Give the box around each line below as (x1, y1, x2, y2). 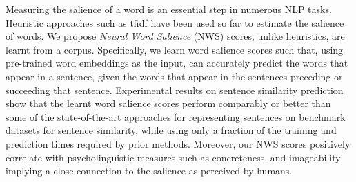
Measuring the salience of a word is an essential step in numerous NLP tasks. (6, 2, 332, 16)
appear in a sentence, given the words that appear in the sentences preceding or (6, 69, 343, 83)
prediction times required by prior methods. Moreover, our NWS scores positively (6, 136, 350, 150)
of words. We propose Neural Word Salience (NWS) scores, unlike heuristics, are (6, 29, 345, 43)
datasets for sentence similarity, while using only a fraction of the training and (6, 123, 337, 137)
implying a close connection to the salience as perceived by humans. (6, 163, 293, 178)
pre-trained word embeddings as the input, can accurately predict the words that (6, 56, 348, 70)
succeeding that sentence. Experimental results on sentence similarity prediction (6, 82, 344, 97)
